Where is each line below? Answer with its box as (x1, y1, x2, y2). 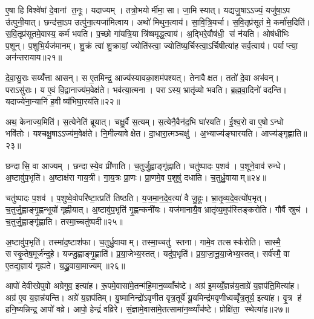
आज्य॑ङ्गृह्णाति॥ (261, 127, 307, 140)
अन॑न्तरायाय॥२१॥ (5, 51, 62, 63)
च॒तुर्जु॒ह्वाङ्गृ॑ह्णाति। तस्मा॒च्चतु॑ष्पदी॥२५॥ (5, 214, 123, 227)
